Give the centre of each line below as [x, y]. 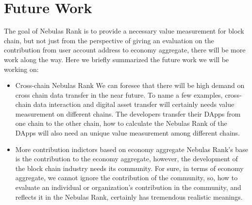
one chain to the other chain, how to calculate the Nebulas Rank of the [121, 123]
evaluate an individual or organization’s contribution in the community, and [128, 187]
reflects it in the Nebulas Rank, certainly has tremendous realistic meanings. [129, 196]
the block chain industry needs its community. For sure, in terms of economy [129, 168]
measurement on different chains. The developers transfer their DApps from [128, 113]
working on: [21, 69]
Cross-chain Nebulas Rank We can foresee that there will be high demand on [130, 85]
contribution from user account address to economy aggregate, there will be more [125, 50]
